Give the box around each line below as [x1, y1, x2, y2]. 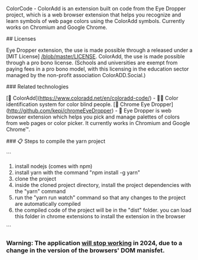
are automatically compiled [14, 200, 81, 207]
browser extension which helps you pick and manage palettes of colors [6, 113, 180, 120]
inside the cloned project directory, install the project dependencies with [14, 182, 191, 188]
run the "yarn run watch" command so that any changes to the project [14, 194, 186, 201]
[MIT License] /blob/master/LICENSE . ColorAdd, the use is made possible [6, 53, 185, 60]
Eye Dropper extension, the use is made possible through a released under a [6, 47, 193, 54]
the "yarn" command [14, 188, 66, 195]
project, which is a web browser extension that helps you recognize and [6, 11, 181, 18]
